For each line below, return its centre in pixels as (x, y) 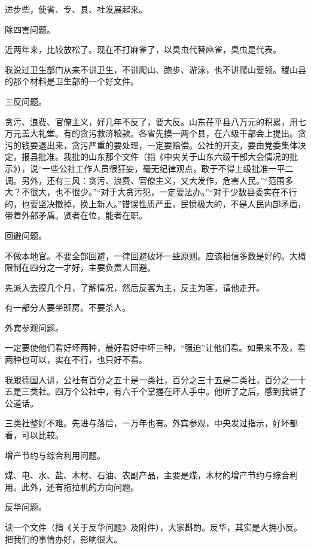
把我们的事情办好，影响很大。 (63, 539)
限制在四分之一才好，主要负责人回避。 (80, 267)
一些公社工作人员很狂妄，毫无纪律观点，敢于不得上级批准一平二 (168, 168)
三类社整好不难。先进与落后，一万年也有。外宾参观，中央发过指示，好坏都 (151, 423)
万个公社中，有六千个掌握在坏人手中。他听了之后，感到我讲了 (185, 391)
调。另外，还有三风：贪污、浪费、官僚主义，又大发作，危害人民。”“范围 (145, 180)
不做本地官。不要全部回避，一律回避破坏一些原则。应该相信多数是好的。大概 (155, 255)
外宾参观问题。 (34, 327)
